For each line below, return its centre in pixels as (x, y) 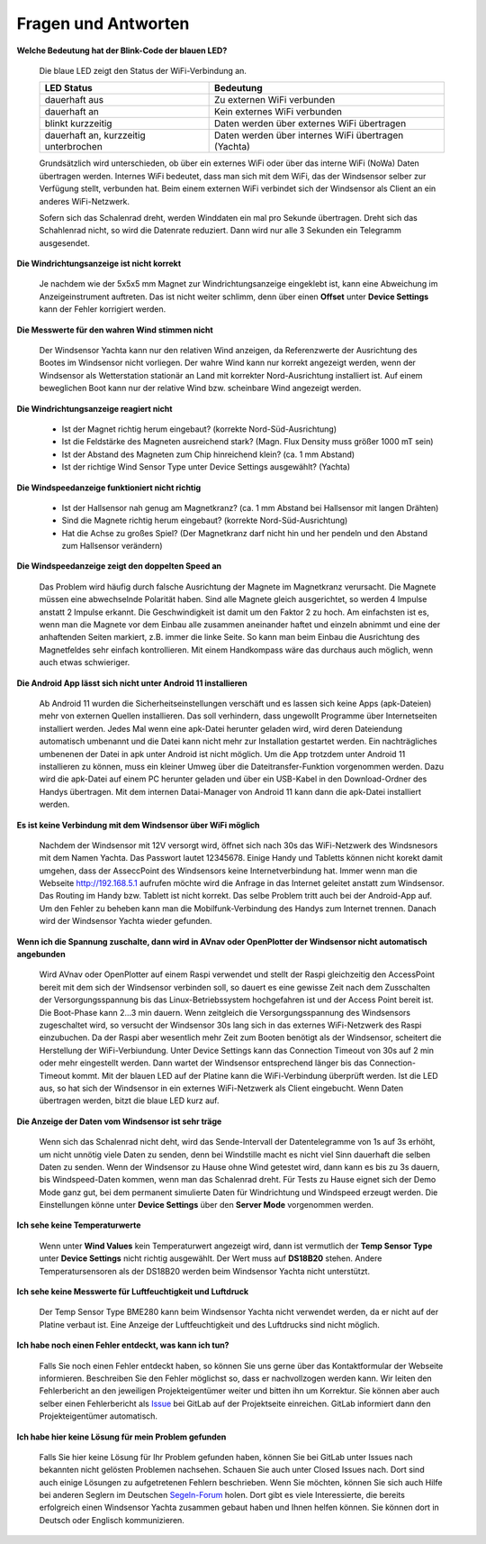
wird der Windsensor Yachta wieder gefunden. (126, 921)
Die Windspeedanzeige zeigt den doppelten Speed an (119, 566)
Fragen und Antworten (103, 23)
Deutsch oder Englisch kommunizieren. (112, 1520)
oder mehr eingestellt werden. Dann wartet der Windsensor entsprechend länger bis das (203, 1063)
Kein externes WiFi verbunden (278, 112)
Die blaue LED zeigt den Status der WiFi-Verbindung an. (143, 70)
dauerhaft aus (74, 100)
